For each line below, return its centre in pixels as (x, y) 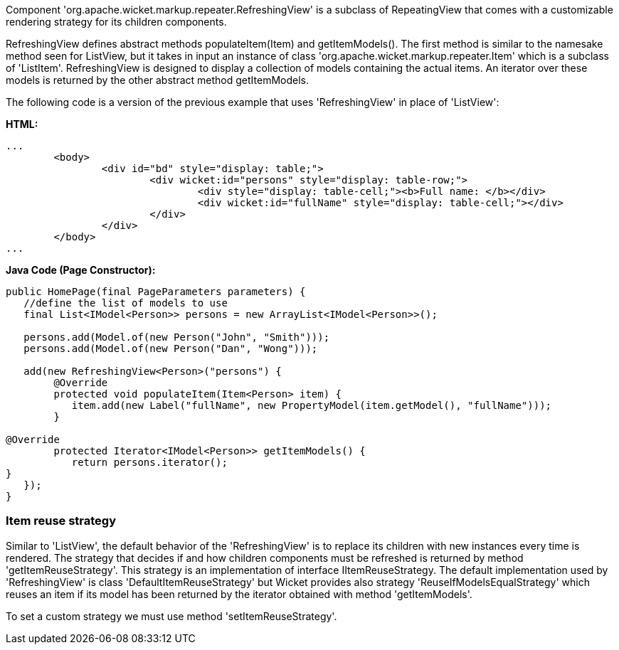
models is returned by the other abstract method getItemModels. (157, 80)
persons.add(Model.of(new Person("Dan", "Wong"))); (171, 348)
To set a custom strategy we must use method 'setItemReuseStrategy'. (171, 616)
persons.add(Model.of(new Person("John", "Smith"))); (177, 337)
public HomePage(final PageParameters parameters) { (156, 292)
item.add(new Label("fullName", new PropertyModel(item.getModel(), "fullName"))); (312, 405)
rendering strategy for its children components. (116, 22)
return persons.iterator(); (149, 462)
